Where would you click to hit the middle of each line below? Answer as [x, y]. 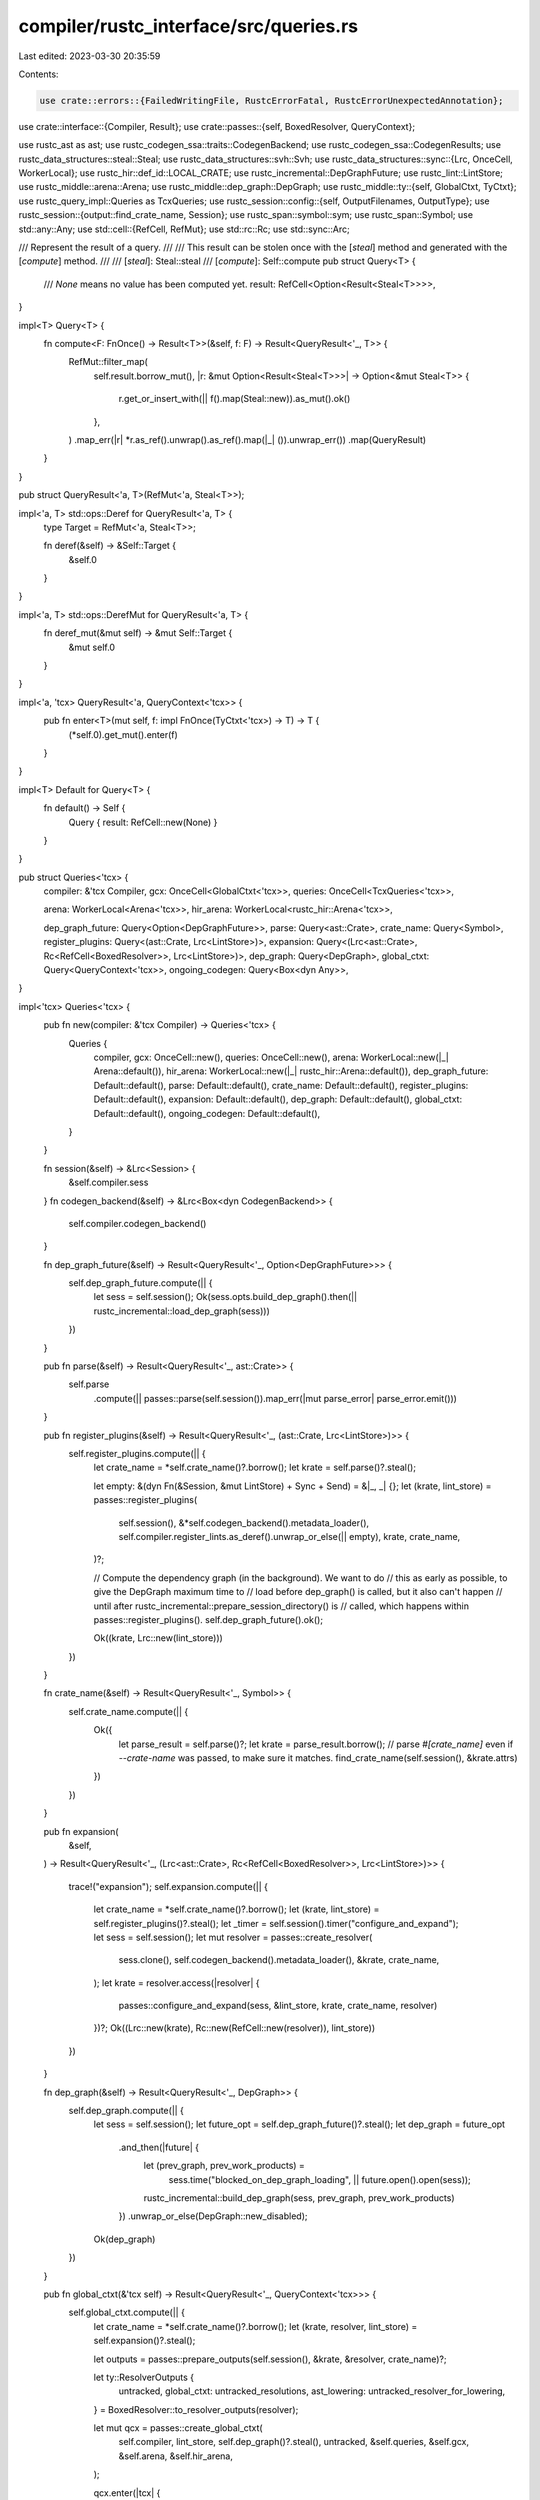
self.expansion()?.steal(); [144, 2341]
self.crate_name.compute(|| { [128, 1711]
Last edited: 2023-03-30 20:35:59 [89, 56]
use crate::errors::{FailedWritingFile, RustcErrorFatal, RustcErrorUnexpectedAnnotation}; [271, 100]
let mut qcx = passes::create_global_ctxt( [178, 2428]
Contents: [38, 74]
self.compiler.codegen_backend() [137, 1223]
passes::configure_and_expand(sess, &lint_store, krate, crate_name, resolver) [278, 2006]
